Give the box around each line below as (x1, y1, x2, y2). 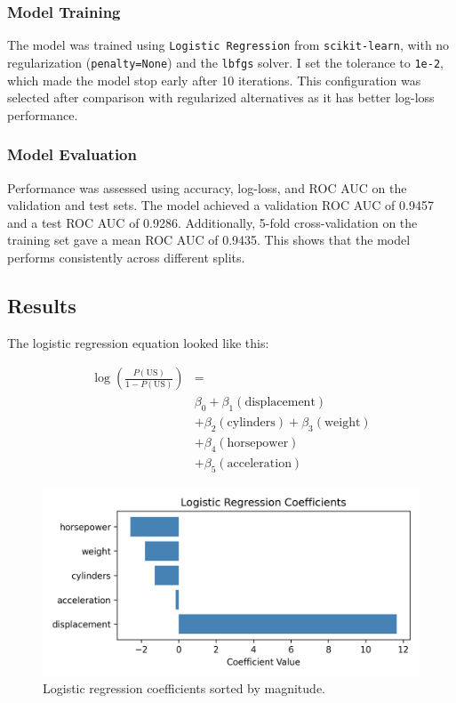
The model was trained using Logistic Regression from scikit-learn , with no (7, 36, 450, 54)
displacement (244, 396, 316, 409)
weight (324, 416, 361, 430)
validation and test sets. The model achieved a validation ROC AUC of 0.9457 (7, 196, 434, 214)
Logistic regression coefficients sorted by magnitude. (43, 679, 325, 698)
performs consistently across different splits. (7, 247, 245, 266)
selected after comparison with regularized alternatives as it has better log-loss (7, 88, 435, 107)
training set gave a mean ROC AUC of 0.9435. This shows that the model (7, 230, 411, 249)
